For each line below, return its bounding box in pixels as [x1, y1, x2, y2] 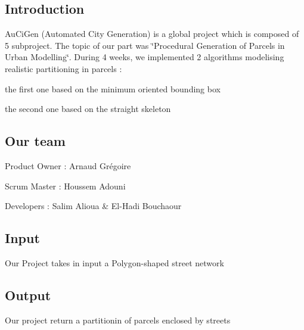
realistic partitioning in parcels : [5, 62, 122, 74]
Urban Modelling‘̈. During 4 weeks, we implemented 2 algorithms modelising [5, 51, 284, 63]
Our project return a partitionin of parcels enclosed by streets [5, 313, 231, 326]
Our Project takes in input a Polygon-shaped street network [5, 256, 224, 269]
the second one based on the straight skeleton [5, 102, 171, 115]
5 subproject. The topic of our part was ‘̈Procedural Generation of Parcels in [5, 39, 285, 51]
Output [5, 285, 51, 304]
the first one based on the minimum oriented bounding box [5, 82, 221, 95]
